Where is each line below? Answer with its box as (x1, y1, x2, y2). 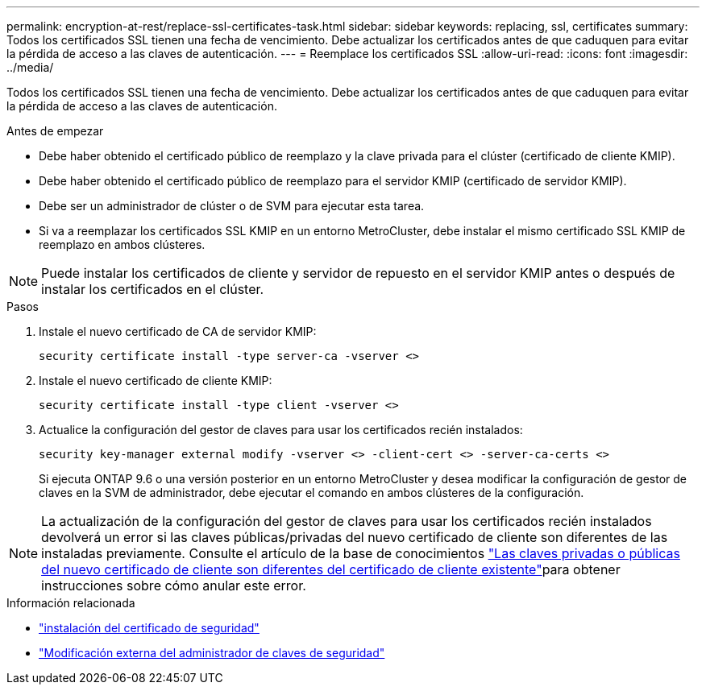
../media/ (6, 60, 54, 74)
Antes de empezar (6, 124, 104, 138)
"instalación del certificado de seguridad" (39, 621, 260, 635)
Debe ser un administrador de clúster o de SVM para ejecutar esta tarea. (39, 199, 425, 213)
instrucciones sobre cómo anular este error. (41, 577, 306, 594)
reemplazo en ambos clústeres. (39, 238, 206, 251)
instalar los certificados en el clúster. (41, 281, 264, 297)
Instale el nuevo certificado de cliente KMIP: (39, 374, 272, 387)
